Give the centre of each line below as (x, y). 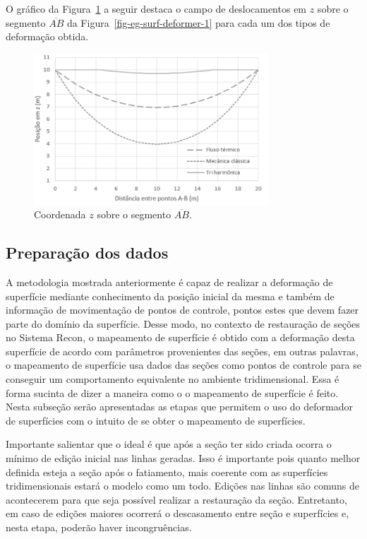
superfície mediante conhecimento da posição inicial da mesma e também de (170, 296)
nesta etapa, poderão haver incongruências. (99, 527)
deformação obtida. (47, 36)
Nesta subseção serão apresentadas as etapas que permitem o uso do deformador (179, 407)
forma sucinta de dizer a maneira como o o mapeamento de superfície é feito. (172, 392)
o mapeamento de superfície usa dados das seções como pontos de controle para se (183, 365)
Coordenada (60, 214)
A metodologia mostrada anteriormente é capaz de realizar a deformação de (169, 282)
